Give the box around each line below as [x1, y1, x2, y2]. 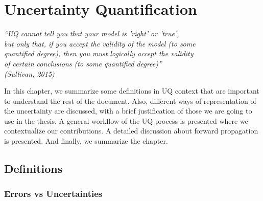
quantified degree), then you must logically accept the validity [4, 48, 194, 59]
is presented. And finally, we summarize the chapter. [4, 136, 168, 146]
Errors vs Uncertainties [4, 187, 103, 200]
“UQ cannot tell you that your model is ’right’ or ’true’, [4, 28, 179, 39]
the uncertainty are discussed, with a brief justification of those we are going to [4, 105, 252, 116]
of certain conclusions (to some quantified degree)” [4, 58, 162, 69]
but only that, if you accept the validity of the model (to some [4, 38, 196, 49]
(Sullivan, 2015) [4, 68, 55, 79]
